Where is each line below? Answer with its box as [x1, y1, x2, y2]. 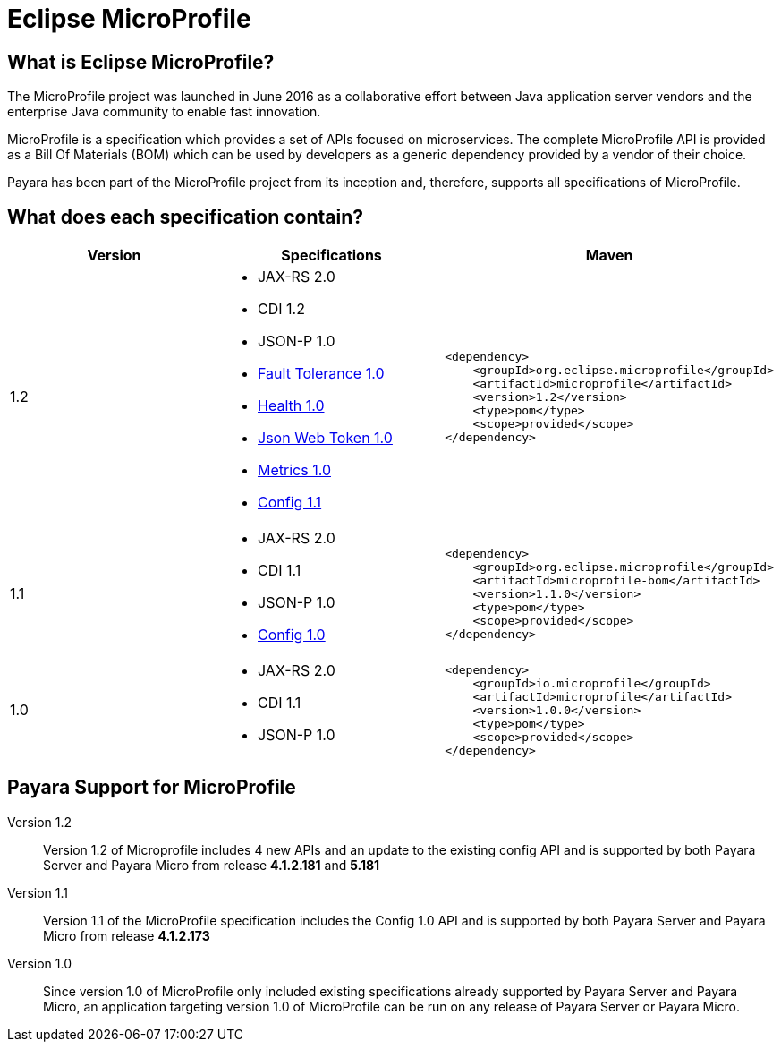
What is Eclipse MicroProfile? [7, 50, 275, 73]
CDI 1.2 [258, 300, 305, 319]
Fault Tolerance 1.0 [258, 364, 385, 383]
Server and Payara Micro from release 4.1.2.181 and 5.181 [43, 857, 380, 873]
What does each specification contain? [7, 205, 364, 228]
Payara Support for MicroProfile [7, 776, 296, 799]
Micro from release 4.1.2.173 [43, 927, 210, 943]
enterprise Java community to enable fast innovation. [7, 104, 321, 120]
